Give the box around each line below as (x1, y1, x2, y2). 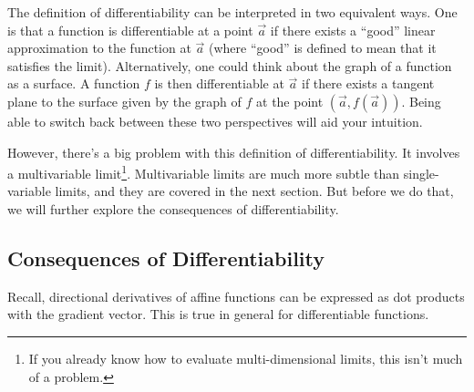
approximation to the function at (7, 38, 191, 57)
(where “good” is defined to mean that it (209, 38, 437, 57)
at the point (256, 91, 324, 110)
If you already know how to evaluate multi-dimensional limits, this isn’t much (28, 348, 463, 367)
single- (403, 163, 439, 182)
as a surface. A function (7, 74, 140, 93)
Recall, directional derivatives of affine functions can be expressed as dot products (7, 286, 465, 305)
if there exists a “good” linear (270, 20, 436, 39)
